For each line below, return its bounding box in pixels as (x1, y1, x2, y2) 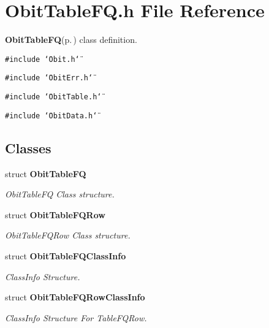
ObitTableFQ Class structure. (5, 188, 115, 200)
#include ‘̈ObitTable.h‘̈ (5, 93, 102, 102)
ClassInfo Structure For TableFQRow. (5, 311, 147, 324)
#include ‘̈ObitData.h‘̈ (5, 111, 97, 120)
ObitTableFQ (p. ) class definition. (5, 33, 137, 46)
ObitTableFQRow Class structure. (5, 229, 131, 242)
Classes (5, 138, 51, 157)
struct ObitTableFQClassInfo (5, 249, 126, 262)
